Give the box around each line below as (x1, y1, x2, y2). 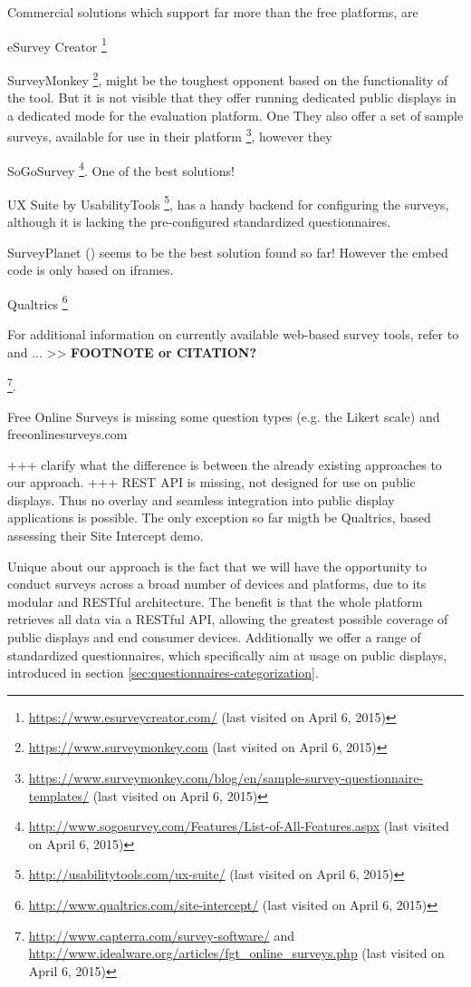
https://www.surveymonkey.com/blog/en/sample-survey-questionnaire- (28, 768, 424, 787)
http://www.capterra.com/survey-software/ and (28, 925, 294, 944)
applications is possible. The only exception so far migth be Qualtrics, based (7, 508, 431, 527)
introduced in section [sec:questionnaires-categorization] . (7, 663, 319, 682)
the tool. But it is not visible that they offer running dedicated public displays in (7, 88, 457, 107)
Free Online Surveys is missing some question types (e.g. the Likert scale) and (7, 406, 440, 425)
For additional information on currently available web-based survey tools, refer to (7, 325, 459, 344)
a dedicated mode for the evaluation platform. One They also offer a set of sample (7, 105, 464, 124)
